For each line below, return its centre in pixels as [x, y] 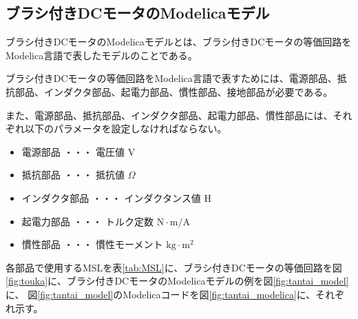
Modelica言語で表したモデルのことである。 [102, 55]
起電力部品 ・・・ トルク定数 [88, 221]
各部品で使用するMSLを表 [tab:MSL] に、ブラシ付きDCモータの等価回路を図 [174, 267]
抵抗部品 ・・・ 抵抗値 [73, 175]
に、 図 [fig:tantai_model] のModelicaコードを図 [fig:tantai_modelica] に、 [161, 294]
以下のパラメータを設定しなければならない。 [126, 128]
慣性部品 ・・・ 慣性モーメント [92, 244]
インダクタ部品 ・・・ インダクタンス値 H [116, 197]
